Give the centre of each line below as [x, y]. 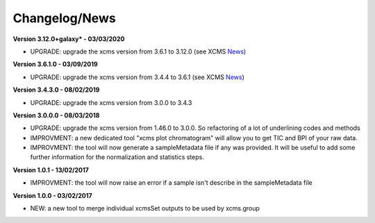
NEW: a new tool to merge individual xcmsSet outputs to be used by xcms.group [145, 208]
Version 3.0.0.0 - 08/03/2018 [56, 115]
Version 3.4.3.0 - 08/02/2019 [56, 90]
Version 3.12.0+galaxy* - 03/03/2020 [69, 39]
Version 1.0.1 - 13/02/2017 [51, 170]
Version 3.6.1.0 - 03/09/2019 [56, 64]
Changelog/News [64, 18]
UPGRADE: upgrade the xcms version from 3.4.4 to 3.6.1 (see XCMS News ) [137, 77]
